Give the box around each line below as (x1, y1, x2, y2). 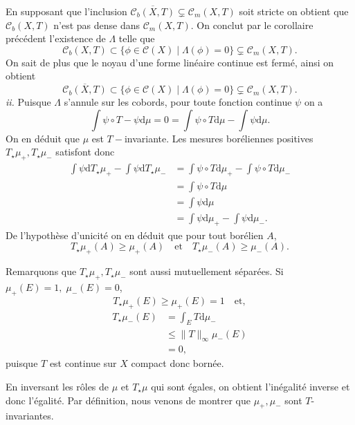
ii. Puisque (6, 95, 51, 109)
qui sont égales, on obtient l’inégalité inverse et (151, 379, 350, 393)
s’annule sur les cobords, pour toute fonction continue (64, 95, 292, 109)
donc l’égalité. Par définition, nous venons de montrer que (6, 393, 251, 407)
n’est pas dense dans (53, 17, 140, 32)
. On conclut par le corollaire (190, 17, 313, 32)
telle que (118, 31, 155, 46)
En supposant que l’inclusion (6, 4, 127, 18)
